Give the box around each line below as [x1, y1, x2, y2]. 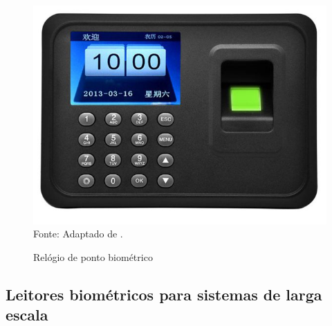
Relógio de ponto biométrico [33, 250, 153, 264]
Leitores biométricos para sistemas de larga [6, 284, 322, 305]
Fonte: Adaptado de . [33, 226, 123, 241]
